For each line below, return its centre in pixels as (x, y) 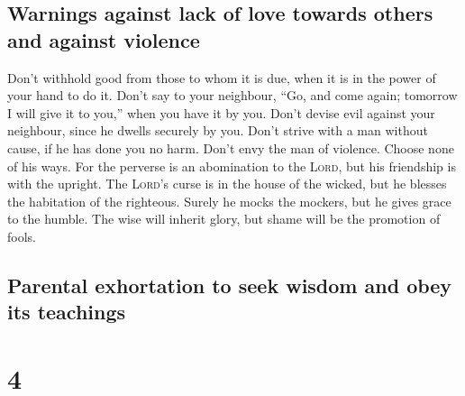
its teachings (67, 312)
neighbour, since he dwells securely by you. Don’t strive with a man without (218, 130)
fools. (22, 236)
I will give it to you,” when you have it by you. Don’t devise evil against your (221, 112)
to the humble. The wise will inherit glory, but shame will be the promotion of (224, 219)
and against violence (104, 39)
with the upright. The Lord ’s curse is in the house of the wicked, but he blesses (227, 184)
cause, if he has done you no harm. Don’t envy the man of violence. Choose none (231, 147)
